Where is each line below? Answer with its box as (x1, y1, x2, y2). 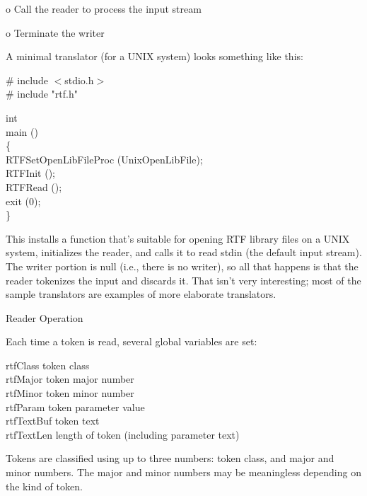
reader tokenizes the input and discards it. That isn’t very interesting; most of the (6, 272, 361, 287)
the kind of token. (6, 478, 83, 493)
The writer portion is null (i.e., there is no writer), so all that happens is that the (6, 258, 359, 273)
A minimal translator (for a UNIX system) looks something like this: (6, 49, 303, 64)
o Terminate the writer (6, 25, 105, 40)
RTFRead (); (6, 179, 62, 194)
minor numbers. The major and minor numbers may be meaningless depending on (6, 465, 361, 480)
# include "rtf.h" (6, 86, 78, 101)
